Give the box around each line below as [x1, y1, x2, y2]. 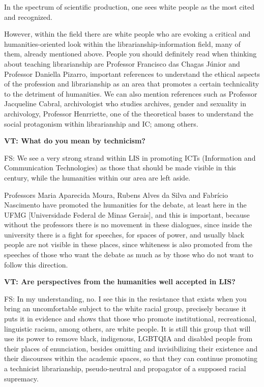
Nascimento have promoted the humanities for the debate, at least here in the [4, 199, 247, 210]
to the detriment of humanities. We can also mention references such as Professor [4, 88, 257, 99]
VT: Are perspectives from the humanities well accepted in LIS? [4, 276, 236, 287]
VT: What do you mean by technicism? [4, 135, 145, 146]
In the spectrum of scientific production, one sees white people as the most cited [4, 2, 255, 12]
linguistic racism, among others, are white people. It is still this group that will [4, 323, 251, 334]
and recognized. [4, 11, 52, 22]
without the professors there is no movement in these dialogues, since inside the [4, 219, 252, 230]
